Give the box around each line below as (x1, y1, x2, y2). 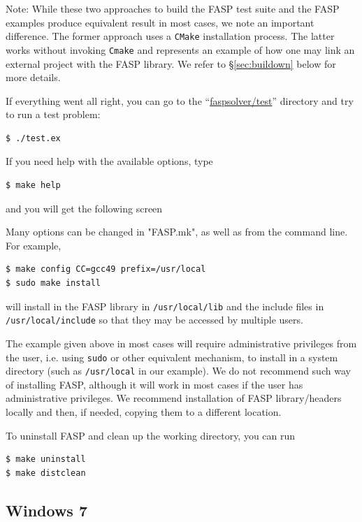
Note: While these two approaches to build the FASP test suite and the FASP (6, 1, 340, 15)
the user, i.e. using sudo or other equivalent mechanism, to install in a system (6, 349, 338, 364)
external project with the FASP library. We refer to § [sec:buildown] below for (6, 56, 336, 71)
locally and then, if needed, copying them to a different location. (6, 405, 282, 419)
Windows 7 (6, 499, 88, 521)
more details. (6, 70, 61, 85)
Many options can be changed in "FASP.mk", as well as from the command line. (6, 224, 348, 239)
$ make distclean (6, 467, 86, 478)
